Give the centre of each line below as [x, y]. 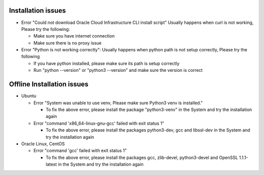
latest [51, 164]
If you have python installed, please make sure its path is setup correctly [106, 63]
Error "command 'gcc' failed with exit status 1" [80, 151]
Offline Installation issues [49, 84]
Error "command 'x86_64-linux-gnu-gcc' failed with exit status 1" [99, 123]
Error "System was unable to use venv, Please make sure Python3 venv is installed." [118, 103]
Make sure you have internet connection [74, 36]
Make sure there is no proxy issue [68, 43]
